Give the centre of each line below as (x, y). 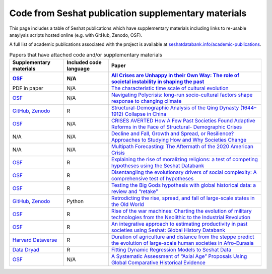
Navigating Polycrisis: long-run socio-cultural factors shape (182, 95)
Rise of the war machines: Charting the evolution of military (181, 211)
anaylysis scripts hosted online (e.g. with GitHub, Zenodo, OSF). (76, 35)
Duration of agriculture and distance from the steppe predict (183, 237)
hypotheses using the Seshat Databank (158, 166)
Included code (84, 62)
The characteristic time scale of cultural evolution (170, 88)
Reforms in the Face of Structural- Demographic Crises (177, 127)
